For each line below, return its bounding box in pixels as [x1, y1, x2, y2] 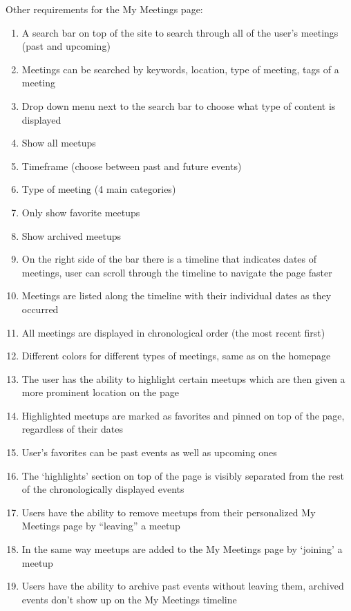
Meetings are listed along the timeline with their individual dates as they [21, 288, 332, 303]
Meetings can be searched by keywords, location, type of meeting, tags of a [21, 62, 339, 76]
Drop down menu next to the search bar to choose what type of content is [21, 98, 336, 113]
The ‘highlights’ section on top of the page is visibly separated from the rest [21, 468, 344, 482]
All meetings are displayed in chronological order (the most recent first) [21, 325, 325, 339]
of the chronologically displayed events [21, 482, 184, 496]
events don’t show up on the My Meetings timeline [21, 592, 237, 606]
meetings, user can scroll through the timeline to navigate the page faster [21, 265, 332, 279]
